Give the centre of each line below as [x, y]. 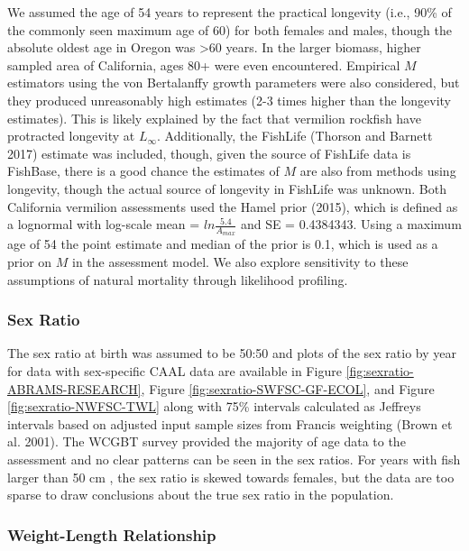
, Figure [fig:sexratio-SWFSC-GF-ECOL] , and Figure [288, 388]
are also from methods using [378, 171]
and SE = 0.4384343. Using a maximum [351, 224]
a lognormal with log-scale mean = [104, 224]
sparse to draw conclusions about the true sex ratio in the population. [201, 495]
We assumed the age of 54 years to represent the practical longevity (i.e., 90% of [230, 12]
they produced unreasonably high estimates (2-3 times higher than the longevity [229, 100]
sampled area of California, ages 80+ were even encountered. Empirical [204, 64]
